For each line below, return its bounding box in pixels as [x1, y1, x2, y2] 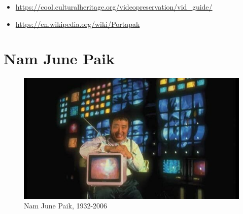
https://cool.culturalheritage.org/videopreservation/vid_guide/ [15, 2, 213, 12]
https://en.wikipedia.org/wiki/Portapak [15, 18, 140, 29]
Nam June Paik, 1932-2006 [24, 200, 108, 211]
